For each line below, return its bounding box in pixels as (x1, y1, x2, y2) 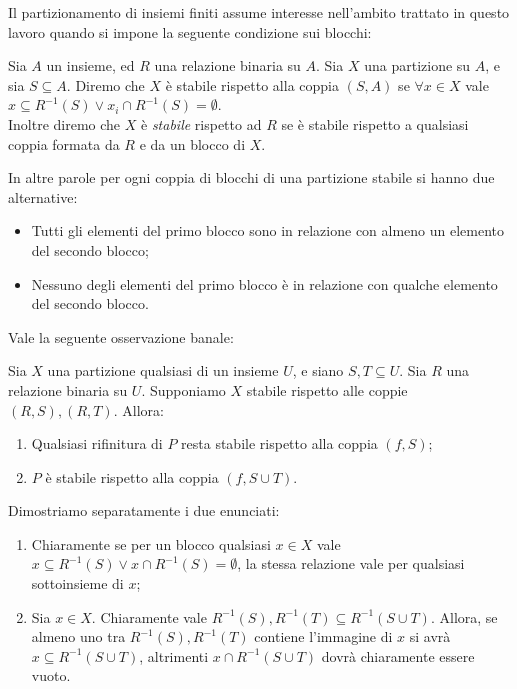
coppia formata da (8, 133, 120, 154)
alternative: (8, 186, 78, 207)
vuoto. (31, 665, 71, 686)
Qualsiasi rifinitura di (31, 433, 163, 454)
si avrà (409, 626, 451, 647)
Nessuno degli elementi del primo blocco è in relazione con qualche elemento (31, 273, 498, 294)
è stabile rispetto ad (140, 113, 262, 134)
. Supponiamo (141, 379, 226, 400)
